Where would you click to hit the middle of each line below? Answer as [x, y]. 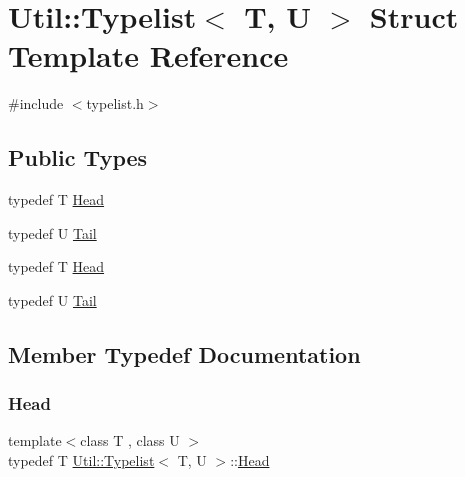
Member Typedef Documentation [184, 353]
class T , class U [130, 440]
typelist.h [115, 103]
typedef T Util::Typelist [81, 460]
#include [36, 103]
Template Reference [148, 55]
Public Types [78, 157]
